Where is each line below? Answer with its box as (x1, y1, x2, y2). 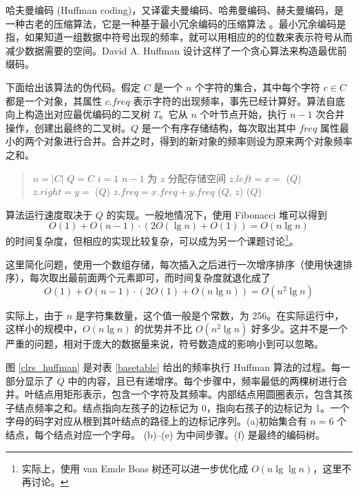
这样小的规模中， (6, 321, 83, 336)
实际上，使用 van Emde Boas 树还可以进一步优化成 (21, 461, 249, 475)
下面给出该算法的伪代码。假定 (6, 79, 140, 94)
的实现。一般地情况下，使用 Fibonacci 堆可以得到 (106, 207, 328, 221)
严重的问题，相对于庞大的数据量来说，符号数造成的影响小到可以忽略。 (6, 336, 324, 351)
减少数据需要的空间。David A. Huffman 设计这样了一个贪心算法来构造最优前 (6, 43, 347, 57)
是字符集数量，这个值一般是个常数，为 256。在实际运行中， (75, 308, 344, 322)
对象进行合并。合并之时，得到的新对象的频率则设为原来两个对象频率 (43, 134, 352, 148)
